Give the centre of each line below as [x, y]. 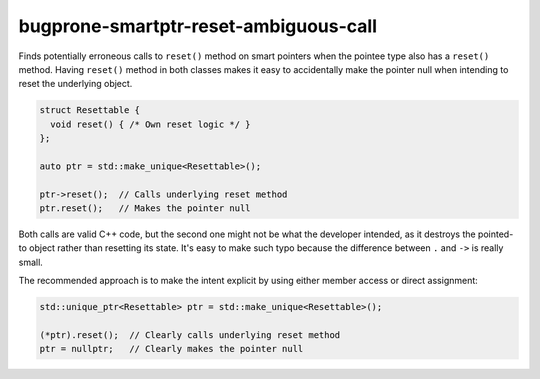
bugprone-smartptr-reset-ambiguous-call [197, 26]
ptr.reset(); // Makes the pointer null [145, 208]
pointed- [495, 234]
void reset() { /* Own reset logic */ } [150, 124]
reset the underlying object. [75, 84]
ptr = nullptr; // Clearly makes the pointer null [171, 349]
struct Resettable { [89, 110]
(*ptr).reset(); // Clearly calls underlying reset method [190, 334]
